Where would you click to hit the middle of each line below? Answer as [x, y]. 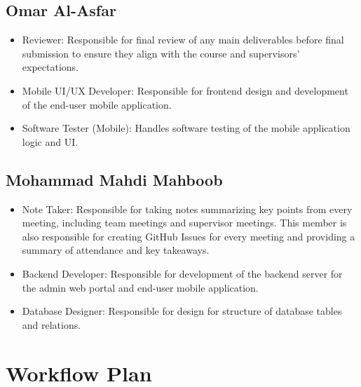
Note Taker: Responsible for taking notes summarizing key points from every [187, 209]
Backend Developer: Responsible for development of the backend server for [182, 273]
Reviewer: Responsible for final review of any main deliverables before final [183, 40]
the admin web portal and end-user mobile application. [140, 287]
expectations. [50, 67]
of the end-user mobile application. [97, 104]
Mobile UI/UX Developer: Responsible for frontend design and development [185, 90]
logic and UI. [50, 141]
